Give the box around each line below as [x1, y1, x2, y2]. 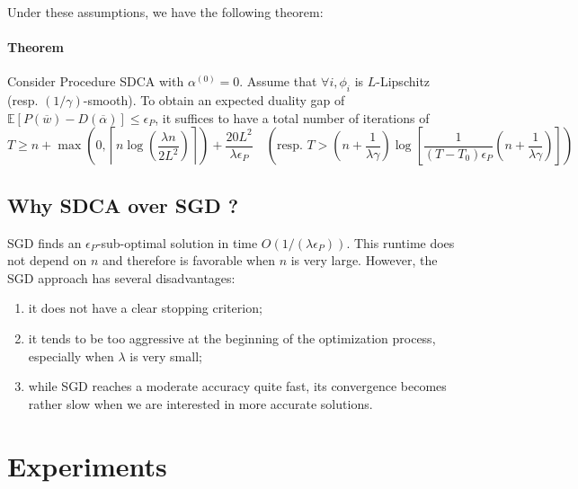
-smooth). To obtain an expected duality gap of [83, 91, 345, 110]
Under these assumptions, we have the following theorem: [7, 3, 324, 21]
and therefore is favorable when [102, 251, 275, 270]
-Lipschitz [376, 72, 431, 91]
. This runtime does [346, 233, 455, 252]
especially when [28, 346, 114, 365]
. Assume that [239, 72, 317, 91]
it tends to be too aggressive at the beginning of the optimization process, [28, 328, 436, 347]
